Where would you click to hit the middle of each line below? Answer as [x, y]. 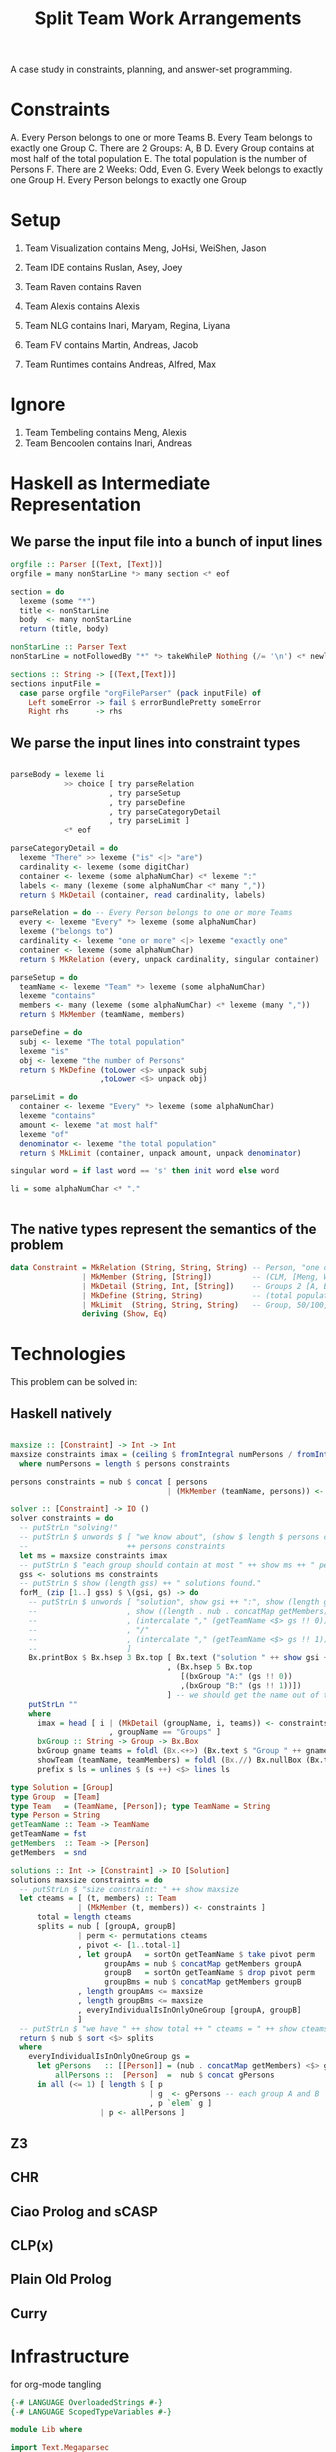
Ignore [38, 404]
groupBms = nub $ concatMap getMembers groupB [203, 1982]
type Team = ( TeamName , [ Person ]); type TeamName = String [140, 1806]
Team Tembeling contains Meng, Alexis [105, 432]
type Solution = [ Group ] [62, 1787]
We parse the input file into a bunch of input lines [166, 541]
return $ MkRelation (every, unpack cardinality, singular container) [169, 959]
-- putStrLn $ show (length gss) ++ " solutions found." [140, 1583]
